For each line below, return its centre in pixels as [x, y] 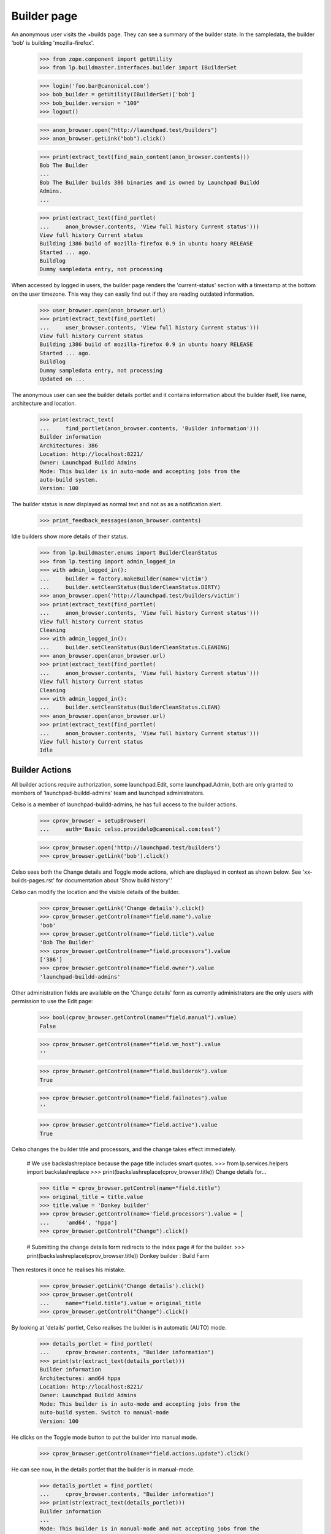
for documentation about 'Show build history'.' [114, 881]
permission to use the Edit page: [52, 1001]
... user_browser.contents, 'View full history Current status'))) [150, 327]
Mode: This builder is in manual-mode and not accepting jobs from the [150, 1528]
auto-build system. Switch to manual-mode [104, 1413]
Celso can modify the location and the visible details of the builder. [96, 892]
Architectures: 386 [69, 445]
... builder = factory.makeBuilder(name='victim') [124, 579]
